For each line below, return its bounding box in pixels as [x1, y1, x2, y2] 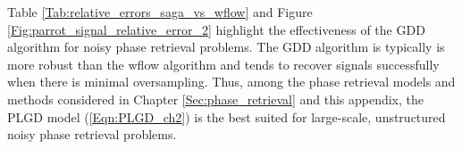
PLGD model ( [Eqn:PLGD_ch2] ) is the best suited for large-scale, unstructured [7, 107, 446, 126]
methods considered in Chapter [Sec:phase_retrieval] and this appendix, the [7, 89, 424, 108]
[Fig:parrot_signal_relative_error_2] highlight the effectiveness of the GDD [7, 20, 425, 38]
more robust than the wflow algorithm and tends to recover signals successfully [7, 54, 440, 73]
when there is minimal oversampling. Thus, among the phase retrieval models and [7, 72, 456, 91]
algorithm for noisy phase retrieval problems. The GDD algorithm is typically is [7, 37, 445, 56]
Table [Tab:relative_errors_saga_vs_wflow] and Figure [7, 3, 313, 21]
